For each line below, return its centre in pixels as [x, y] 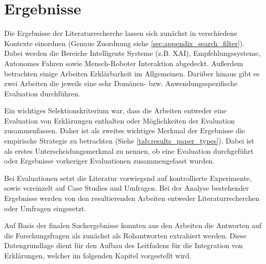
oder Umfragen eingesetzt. [45, 208]
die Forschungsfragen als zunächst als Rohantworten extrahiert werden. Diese [125, 235]
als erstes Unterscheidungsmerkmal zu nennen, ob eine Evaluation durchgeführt [129, 150]
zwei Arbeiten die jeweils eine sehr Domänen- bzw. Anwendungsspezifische [121, 83]
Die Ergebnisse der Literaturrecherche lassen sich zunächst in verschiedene [121, 33]
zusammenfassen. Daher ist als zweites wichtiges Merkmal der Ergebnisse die [125, 130]
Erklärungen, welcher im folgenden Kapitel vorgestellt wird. [98, 255]
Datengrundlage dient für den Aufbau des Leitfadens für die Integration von [124, 245]
